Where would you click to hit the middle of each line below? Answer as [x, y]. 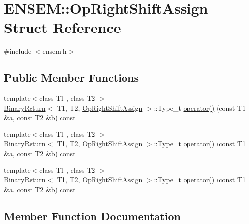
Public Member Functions [71, 78]
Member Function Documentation [93, 215]
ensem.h [55, 51]
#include [18, 51]
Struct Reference [62, 27]
